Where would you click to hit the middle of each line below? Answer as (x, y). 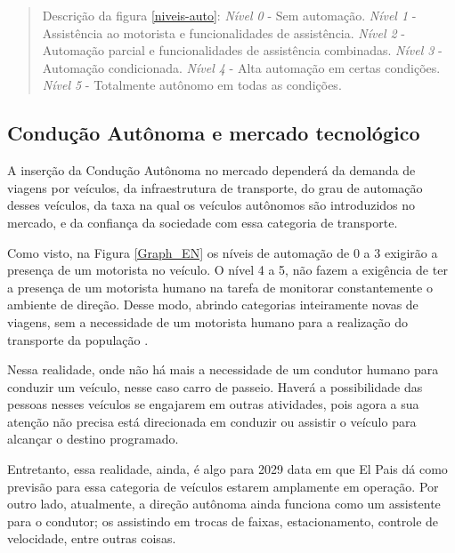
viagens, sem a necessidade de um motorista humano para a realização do (208, 321)
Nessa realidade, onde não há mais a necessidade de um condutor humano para (223, 369)
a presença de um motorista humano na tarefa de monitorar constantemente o (220, 287)
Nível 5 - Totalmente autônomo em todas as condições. (192, 85)
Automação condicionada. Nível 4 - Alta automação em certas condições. (241, 67)
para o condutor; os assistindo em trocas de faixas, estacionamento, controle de (223, 521)
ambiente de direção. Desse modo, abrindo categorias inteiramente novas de (213, 305)
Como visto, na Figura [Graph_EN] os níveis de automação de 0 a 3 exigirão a (223, 252)
